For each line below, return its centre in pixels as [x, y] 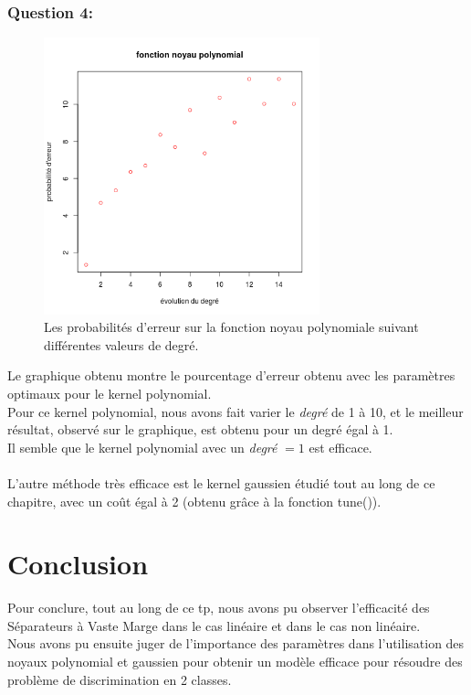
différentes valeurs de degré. [121, 344]
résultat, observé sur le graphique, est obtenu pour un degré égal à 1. [200, 429]
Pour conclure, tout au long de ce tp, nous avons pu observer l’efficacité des [219, 608]
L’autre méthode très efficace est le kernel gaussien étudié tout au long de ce [221, 482]
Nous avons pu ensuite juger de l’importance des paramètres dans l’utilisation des [236, 643]
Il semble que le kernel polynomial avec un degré [142, 447]
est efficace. [340, 447]
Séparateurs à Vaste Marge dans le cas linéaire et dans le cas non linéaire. [214, 625]
